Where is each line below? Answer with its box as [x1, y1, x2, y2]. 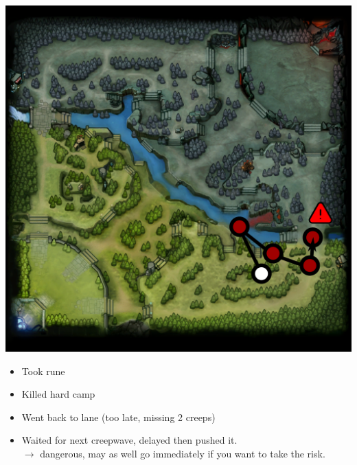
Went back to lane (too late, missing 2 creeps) [21, 409, 216, 424]
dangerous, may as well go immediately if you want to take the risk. [40, 446, 325, 460]
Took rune [21, 363, 65, 378]
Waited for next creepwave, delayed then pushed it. [21, 433, 238, 447]
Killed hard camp [21, 387, 95, 401]
